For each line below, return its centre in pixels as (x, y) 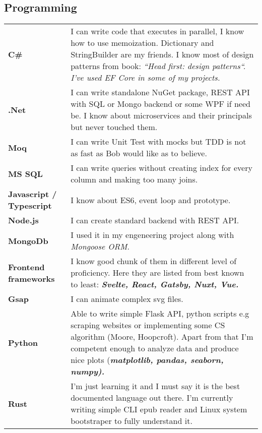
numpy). (88, 372)
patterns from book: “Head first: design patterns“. (158, 66)
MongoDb (28, 240)
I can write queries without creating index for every (161, 168)
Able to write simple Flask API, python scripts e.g (160, 314)
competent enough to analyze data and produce (155, 348)
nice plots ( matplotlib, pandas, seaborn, (147, 360)
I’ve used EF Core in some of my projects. (145, 78)
